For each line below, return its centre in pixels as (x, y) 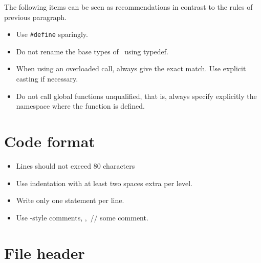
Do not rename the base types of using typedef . (92, 51)
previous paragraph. (35, 17)
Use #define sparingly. (52, 34)
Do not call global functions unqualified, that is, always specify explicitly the (136, 96)
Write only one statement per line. (70, 200)
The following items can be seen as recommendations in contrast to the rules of (128, 7)
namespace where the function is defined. (80, 106)
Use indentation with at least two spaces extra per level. (104, 183)
